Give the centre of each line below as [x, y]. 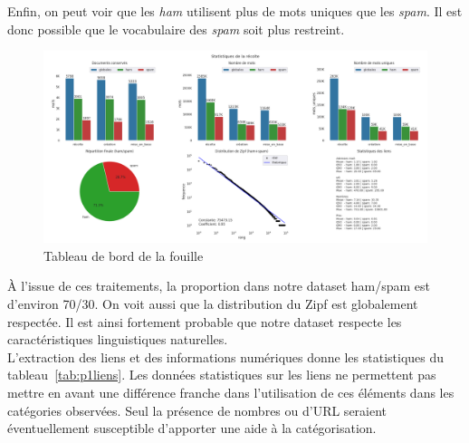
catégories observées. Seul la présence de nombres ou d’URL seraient [197, 410]
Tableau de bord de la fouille [124, 255]
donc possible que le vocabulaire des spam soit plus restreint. [176, 29]
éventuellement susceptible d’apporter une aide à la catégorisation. [192, 428]
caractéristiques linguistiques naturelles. [118, 339]
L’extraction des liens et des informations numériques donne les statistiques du [226, 356]
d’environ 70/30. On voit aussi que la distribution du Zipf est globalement [213, 303]
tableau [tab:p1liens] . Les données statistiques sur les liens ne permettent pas [222, 375]
